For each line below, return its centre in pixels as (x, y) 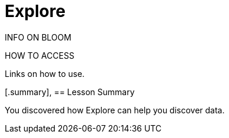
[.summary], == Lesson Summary (70, 92)
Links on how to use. (45, 73)
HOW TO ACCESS (40, 55)
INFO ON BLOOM (38, 37)
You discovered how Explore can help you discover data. (115, 110)
